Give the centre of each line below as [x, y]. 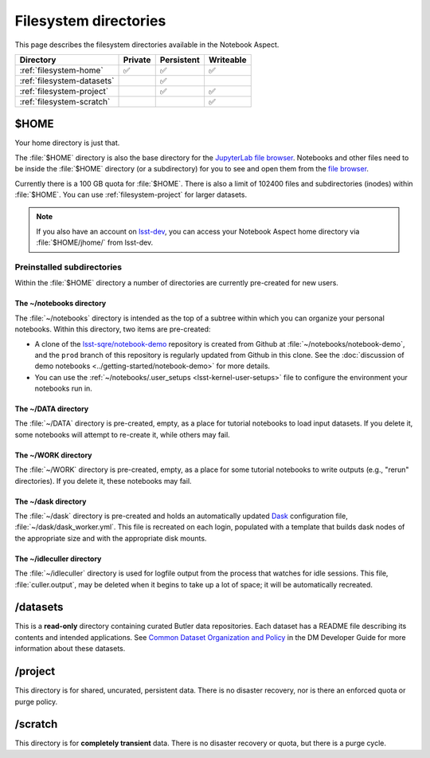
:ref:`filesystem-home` [61, 70]
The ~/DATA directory [52, 409]
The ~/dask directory [51, 501]
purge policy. [36, 701]
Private [137, 60]
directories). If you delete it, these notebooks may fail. [103, 481]
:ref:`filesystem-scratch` [65, 101]
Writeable [227, 60]
